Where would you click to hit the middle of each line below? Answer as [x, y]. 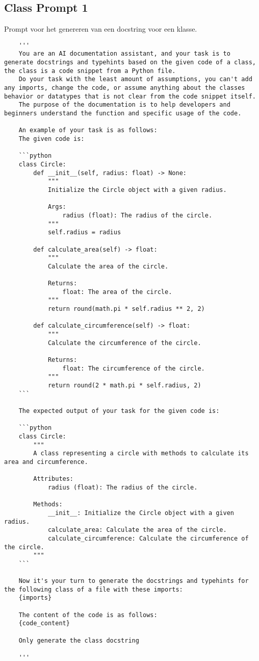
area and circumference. [46, 462]
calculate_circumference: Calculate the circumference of [148, 538]
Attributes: [54, 479]
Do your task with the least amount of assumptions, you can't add [135, 79]
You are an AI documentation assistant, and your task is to [124, 54]
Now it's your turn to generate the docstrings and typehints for [134, 581]
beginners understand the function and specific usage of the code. [123, 114]
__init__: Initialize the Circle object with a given [141, 513]
